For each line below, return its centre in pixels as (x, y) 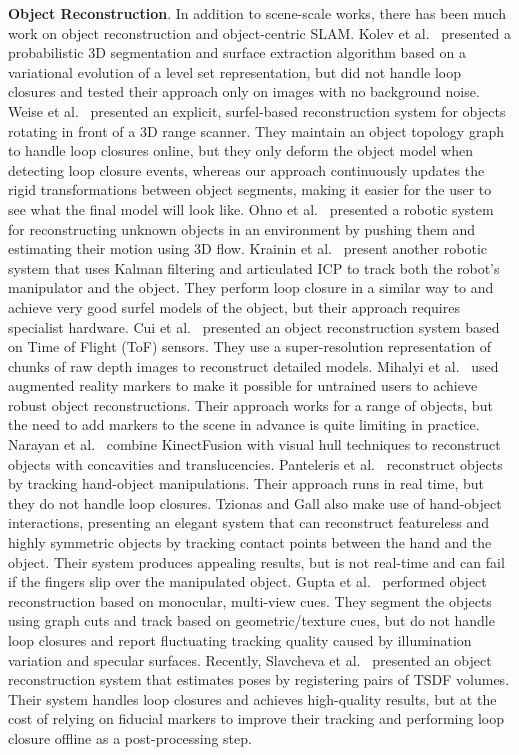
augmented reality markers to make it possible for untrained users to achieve (243, 385)
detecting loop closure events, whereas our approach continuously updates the (246, 169)
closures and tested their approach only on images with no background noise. (244, 91)
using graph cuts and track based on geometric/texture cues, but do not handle (251, 620)
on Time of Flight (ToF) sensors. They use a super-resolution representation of (249, 346)
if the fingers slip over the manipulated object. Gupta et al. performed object (247, 581)
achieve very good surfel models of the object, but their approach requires (234, 306)
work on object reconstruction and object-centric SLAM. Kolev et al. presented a (259, 32)
